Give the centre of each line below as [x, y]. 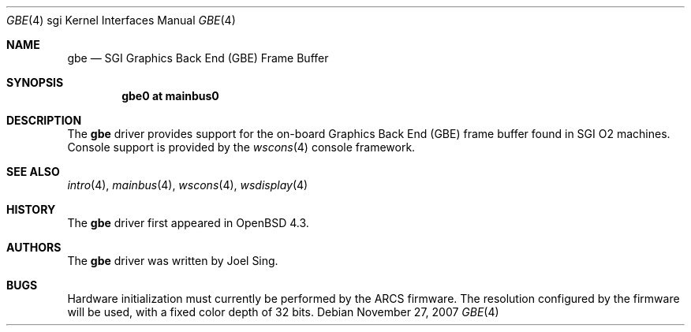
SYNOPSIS [35, 82]
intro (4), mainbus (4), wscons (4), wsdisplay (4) [188, 185]
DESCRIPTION [44, 120]
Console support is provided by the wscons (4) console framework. [241, 147]
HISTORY [31, 209]
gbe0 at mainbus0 [170, 96]
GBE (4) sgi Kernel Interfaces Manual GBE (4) [121, 20]
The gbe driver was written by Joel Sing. [173, 261]
